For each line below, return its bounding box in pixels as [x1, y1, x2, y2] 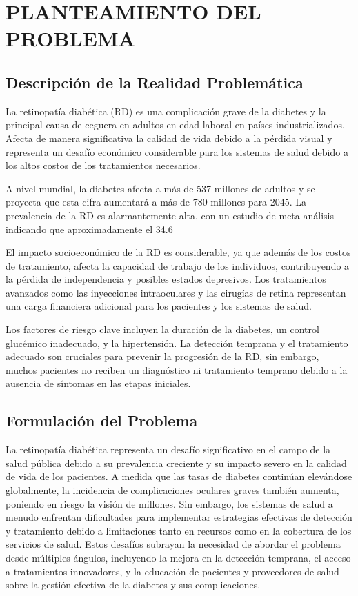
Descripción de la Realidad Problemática [6, 71, 304, 92]
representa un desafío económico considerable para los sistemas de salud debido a [6, 144, 348, 159]
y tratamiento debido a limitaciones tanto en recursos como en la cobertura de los [6, 523, 352, 537]
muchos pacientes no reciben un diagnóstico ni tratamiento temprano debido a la [6, 362, 348, 377]
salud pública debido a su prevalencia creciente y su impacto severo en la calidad [6, 455, 347, 470]
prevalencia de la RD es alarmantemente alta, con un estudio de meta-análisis [6, 208, 334, 222]
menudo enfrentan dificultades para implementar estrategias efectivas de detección [6, 510, 352, 524]
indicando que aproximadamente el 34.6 [6, 221, 173, 236]
